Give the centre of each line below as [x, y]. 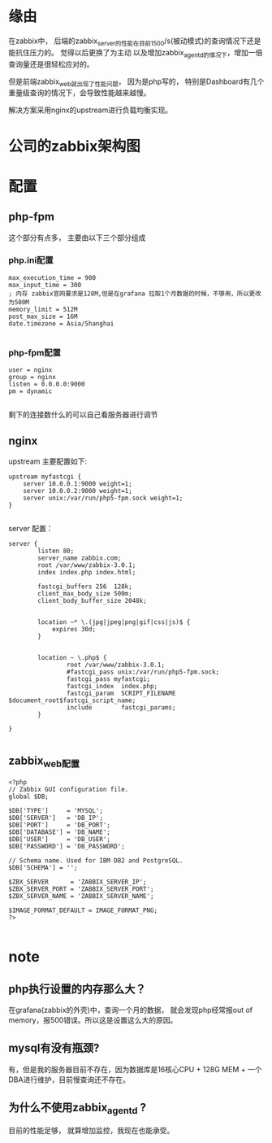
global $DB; [28, 796]
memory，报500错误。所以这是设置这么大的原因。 [93, 1020]
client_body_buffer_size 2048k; [93, 600]
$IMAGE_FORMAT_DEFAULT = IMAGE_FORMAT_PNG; [83, 910]
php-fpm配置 [35, 352]
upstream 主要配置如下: [48, 461]
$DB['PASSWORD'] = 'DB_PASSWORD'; [67, 846]
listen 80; [56, 551]
